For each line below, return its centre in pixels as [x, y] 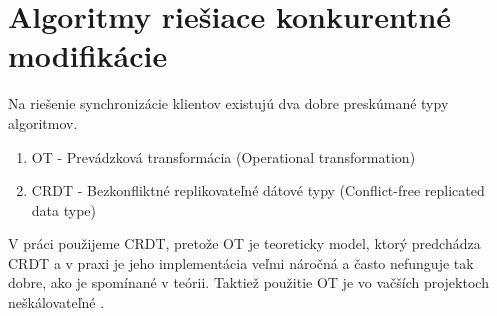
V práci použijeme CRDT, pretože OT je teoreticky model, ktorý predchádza [244, 243]
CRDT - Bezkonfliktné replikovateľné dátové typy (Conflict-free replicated [258, 190]
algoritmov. [43, 122]
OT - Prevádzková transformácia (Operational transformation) [223, 156]
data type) [63, 209]
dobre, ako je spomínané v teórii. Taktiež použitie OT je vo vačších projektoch [248, 282]
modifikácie [88, 55]
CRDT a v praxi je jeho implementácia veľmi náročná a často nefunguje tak [241, 262]
